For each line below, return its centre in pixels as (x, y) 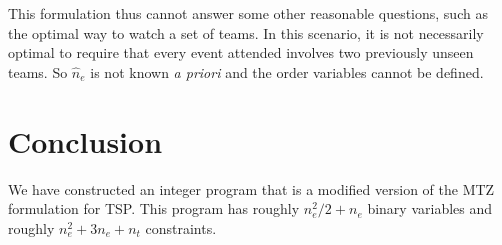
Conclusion (85, 140)
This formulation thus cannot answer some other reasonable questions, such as (248, 13)
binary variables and (430, 208)
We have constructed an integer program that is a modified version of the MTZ (251, 188)
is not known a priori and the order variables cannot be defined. (287, 71)
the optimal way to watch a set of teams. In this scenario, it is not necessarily (246, 32)
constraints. (181, 227)
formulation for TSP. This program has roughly (154, 208)
